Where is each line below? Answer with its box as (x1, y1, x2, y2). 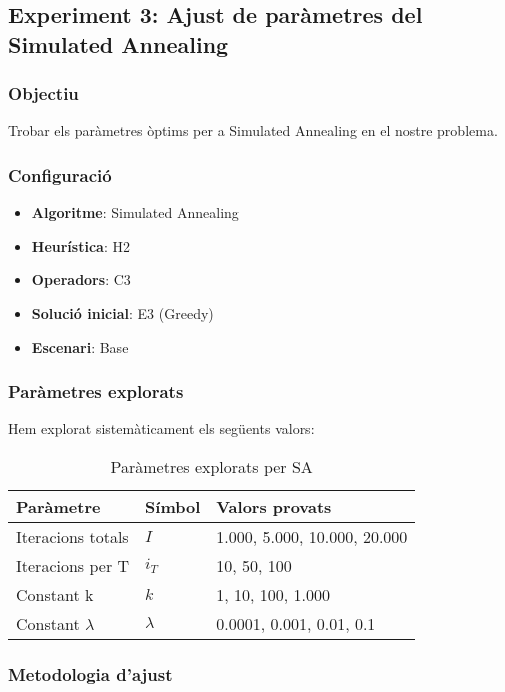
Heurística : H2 (31, 235, 130, 256)
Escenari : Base (31, 336, 129, 357)
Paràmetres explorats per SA (110, 454, 313, 478)
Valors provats (216, 494, 332, 518)
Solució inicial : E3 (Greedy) (31, 302, 214, 323)
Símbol (145, 494, 201, 518)
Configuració (8, 162, 112, 187)
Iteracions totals (16, 524, 129, 548)
